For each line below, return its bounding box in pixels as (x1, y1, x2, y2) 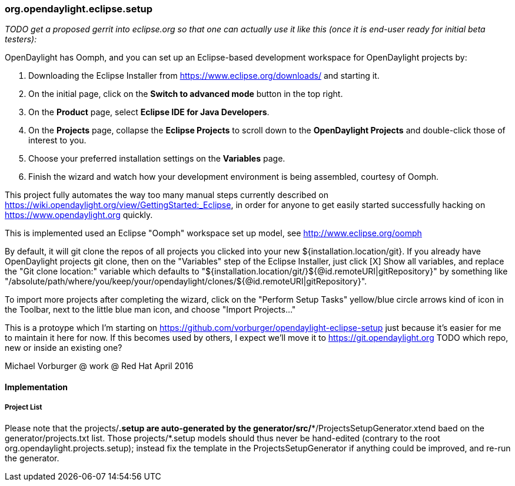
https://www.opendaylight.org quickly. (5, 210, 153, 220)
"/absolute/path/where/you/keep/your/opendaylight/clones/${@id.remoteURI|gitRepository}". (5, 276, 367, 287)
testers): (5, 34, 37, 45)
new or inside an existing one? (5, 343, 122, 353)
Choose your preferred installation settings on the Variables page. (28, 153, 285, 164)
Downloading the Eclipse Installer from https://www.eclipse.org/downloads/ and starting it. (28, 71, 380, 81)
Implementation (5, 381, 68, 392)
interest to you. (28, 135, 87, 146)
